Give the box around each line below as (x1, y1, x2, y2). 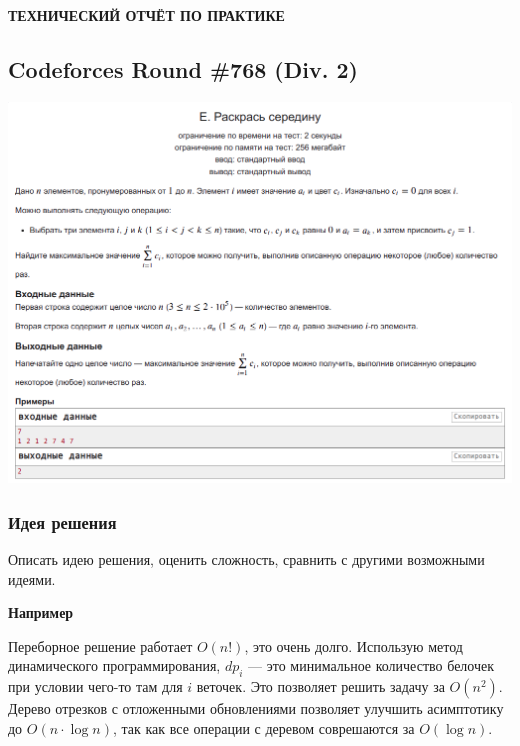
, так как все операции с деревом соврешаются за (112, 717, 415, 738)
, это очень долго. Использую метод (244, 635, 463, 656)
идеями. (8, 568, 56, 589)
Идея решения (8, 509, 117, 534)
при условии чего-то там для (8, 676, 183, 697)
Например (8, 602, 74, 623)
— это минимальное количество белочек (248, 655, 495, 676)
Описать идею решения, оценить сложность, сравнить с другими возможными (8, 549, 485, 570)
